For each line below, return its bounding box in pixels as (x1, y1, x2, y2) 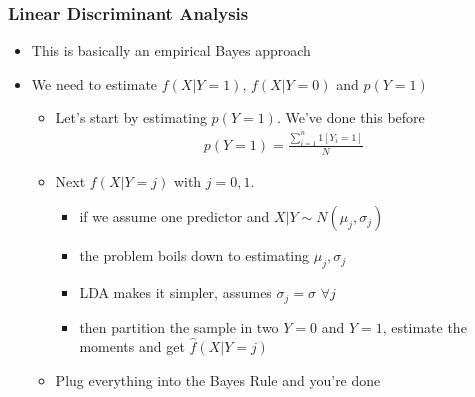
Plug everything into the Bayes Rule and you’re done (55, 369, 381, 390)
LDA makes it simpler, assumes (79, 282, 272, 303)
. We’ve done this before (276, 107, 425, 128)
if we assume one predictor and (79, 206, 270, 227)
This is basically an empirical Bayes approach (31, 40, 311, 61)
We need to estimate (31, 73, 158, 94)
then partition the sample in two (79, 316, 279, 337)
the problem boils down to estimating (79, 245, 310, 266)
